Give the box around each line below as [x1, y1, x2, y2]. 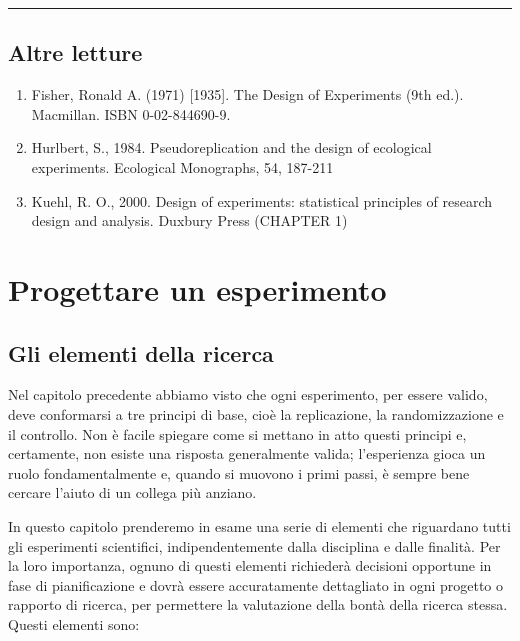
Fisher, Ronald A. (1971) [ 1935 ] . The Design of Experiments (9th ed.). [31, 84, 464, 105]
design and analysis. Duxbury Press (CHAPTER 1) [31, 210, 348, 231]
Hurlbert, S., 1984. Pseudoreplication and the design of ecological [31, 137, 432, 158]
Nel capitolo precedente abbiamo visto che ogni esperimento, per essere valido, [8, 384, 488, 405]
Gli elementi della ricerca [8, 337, 274, 368]
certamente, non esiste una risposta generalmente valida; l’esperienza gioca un [8, 443, 486, 464]
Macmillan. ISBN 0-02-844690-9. [31, 103, 231, 124]
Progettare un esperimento [8, 268, 387, 309]
